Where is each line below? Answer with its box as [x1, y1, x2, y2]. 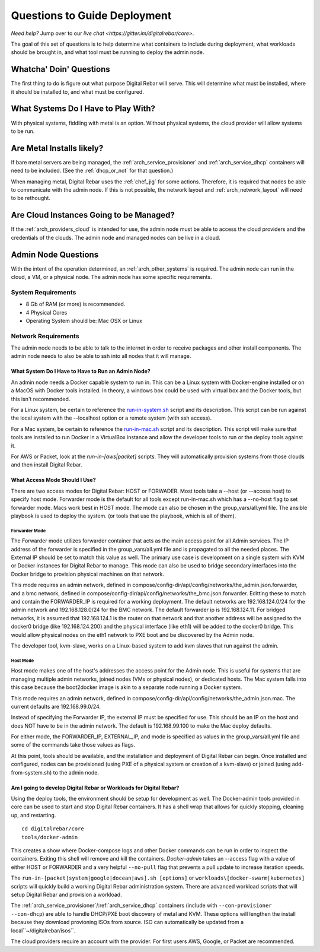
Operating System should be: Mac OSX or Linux [25, 317, 142, 324]
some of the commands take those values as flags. [11, 741, 136, 748]
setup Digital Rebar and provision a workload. [11, 891, 122, 898]
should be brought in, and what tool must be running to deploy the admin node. [11, 49, 204, 56]
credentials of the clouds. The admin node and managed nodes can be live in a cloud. [11, 234, 220, 241]
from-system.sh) [11, 769, 52, 776]
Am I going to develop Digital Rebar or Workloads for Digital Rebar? [11, 784, 180, 791]
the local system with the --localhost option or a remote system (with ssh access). [11, 414, 212, 421]
